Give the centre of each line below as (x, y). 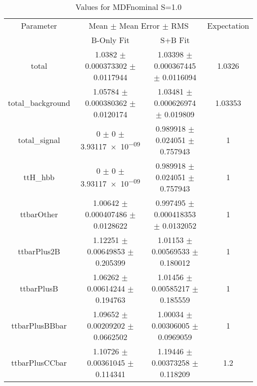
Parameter (39, 25)
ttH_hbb (39, 177)
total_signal (39, 140)
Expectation (228, 25)
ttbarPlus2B (39, 251)
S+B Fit (175, 40)
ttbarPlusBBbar (39, 325)
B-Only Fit (110, 40)
